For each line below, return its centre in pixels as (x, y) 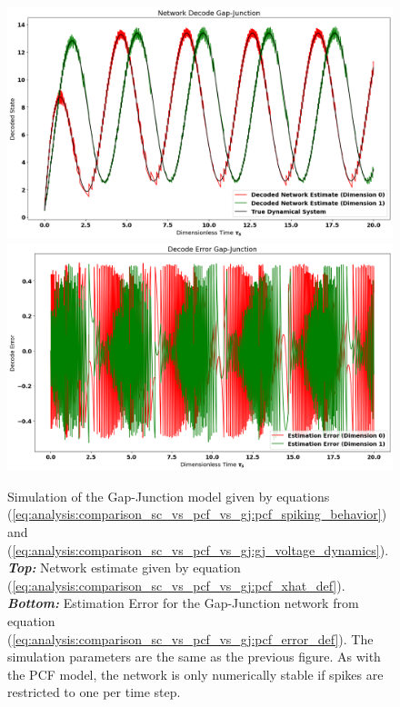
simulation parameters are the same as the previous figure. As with (194, 657)
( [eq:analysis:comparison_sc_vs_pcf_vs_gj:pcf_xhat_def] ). (176, 585)
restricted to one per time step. (94, 692)
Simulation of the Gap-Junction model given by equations (169, 496)
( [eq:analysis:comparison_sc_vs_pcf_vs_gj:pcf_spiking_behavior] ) (197, 514)
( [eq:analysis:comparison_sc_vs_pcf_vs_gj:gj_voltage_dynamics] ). (198, 549)
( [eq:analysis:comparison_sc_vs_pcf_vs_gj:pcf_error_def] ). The (190, 638)
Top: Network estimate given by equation (124, 568)
